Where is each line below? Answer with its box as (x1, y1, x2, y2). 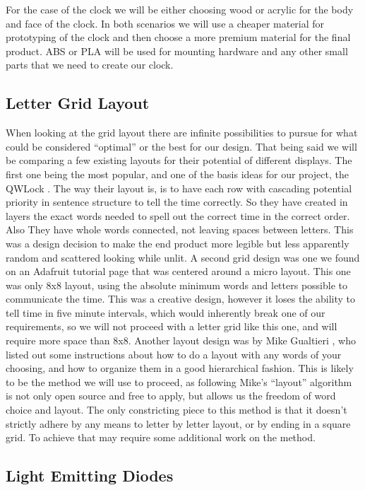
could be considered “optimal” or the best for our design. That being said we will (6, 139, 357, 153)
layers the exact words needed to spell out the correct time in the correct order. (6, 208, 350, 223)
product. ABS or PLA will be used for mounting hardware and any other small (6, 43, 348, 58)
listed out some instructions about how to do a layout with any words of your (6, 346, 342, 361)
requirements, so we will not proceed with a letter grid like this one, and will (6, 319, 337, 334)
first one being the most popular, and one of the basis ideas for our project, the (6, 166, 349, 181)
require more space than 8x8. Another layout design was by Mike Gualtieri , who (6, 333, 356, 348)
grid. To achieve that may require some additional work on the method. (6, 430, 316, 445)
